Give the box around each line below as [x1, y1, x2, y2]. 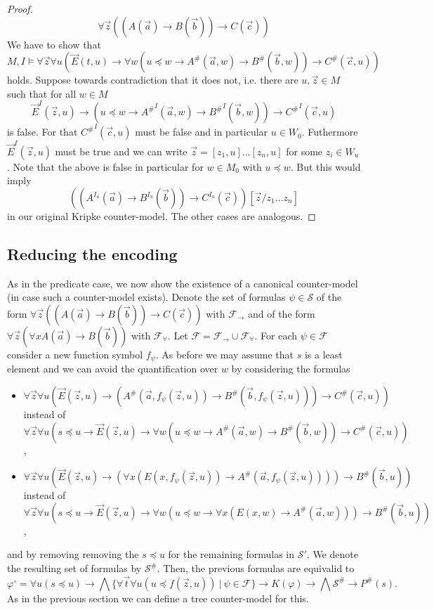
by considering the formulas [231, 361, 350, 376]
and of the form [247, 306, 315, 320]
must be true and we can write [55, 143, 188, 158]
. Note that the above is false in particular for [7, 159, 204, 174]
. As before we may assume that [155, 346, 294, 361]
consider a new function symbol [7, 346, 143, 361]
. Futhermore [301, 124, 358, 139]
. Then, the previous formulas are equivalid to [157, 561, 355, 575]
